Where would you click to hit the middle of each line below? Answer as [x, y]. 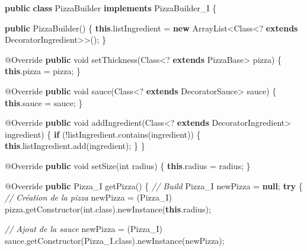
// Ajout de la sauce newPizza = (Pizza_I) [84, 229]
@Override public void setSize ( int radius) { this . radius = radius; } [128, 165]
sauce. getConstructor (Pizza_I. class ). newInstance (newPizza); [115, 240]
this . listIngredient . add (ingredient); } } [75, 146]
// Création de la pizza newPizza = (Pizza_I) [88, 197]
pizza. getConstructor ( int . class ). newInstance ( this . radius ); [108, 209]
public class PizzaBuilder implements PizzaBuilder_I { [111, 8]
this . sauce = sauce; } [44, 102]
